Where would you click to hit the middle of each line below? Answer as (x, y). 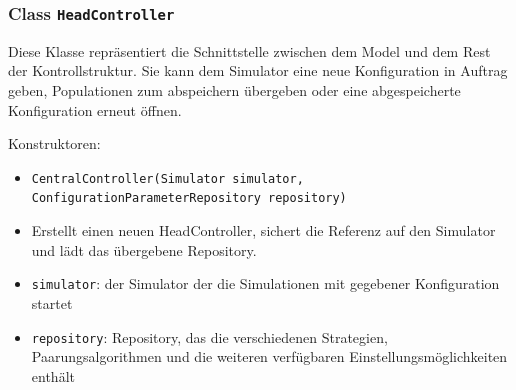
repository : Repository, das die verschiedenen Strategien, (209, 336)
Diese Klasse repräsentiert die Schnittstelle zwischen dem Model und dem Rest (249, 50)
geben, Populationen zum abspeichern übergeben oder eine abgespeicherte (234, 89)
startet (52, 302)
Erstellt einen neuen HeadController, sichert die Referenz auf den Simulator (263, 230)
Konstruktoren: (54, 143)
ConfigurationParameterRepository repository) (189, 198)
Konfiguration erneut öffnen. (95, 109)
